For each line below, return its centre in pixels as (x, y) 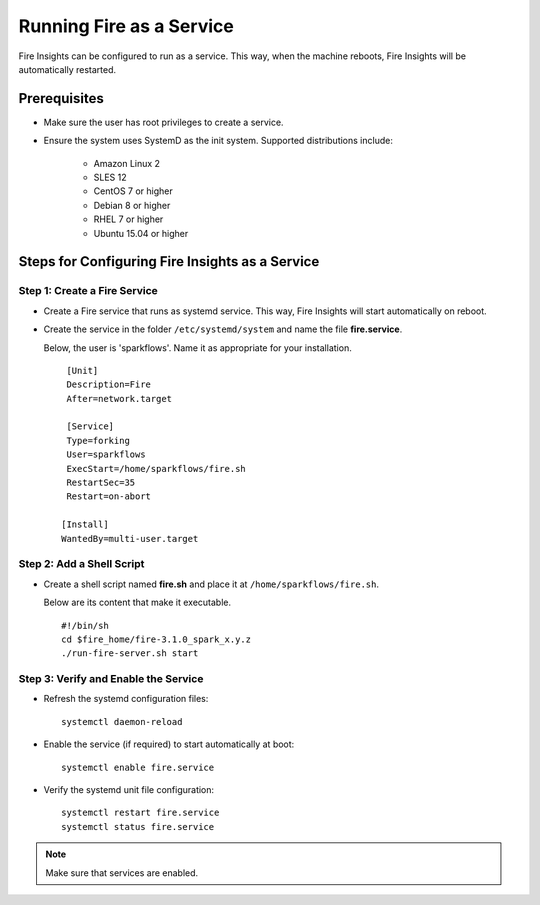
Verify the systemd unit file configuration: (129, 789)
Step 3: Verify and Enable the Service (111, 679)
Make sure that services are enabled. (122, 872)
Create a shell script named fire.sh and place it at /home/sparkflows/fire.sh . (211, 584)
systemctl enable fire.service (138, 767)
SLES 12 (110, 177)
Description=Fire (109, 384)
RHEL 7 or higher (128, 219)
